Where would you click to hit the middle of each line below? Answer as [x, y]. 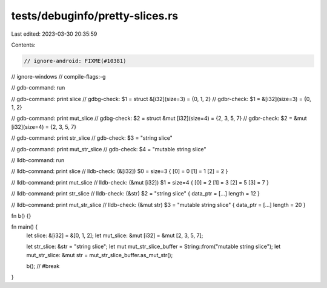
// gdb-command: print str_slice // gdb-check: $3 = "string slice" [92, 138]
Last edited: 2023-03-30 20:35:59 [54, 34]
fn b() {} [21, 215]
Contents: [23, 45]
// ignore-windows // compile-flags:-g [58, 76]
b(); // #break [43, 266]
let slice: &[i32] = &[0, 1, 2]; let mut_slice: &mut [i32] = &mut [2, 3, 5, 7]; [115, 235]
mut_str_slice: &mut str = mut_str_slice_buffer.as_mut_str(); [100, 255]
